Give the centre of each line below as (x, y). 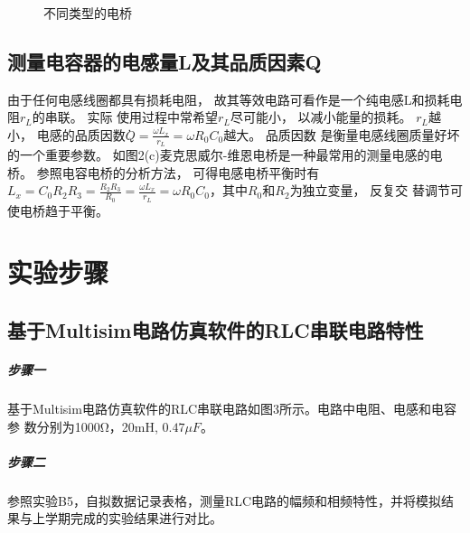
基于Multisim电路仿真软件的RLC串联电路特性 (216, 330)
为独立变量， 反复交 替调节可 (376, 190)
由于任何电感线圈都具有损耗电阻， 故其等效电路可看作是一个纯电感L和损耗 (229, 99)
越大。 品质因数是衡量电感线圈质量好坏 (342, 134)
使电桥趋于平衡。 (58, 210)
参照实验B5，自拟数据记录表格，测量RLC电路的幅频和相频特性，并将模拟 (225, 500)
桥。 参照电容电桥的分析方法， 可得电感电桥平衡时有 (164, 172)
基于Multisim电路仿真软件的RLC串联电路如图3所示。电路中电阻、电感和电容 (232, 408)
